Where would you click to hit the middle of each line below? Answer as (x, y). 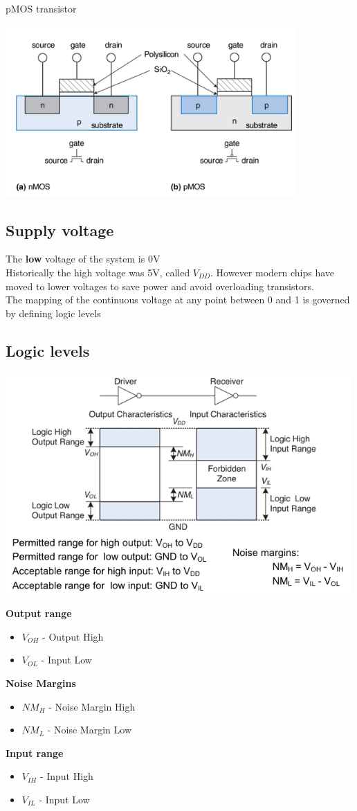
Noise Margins (41, 683)
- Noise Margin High (92, 706)
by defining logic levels (53, 313)
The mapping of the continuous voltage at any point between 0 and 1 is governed (178, 300)
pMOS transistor (41, 8)
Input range (35, 752)
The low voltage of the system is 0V (83, 259)
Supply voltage (60, 230)
